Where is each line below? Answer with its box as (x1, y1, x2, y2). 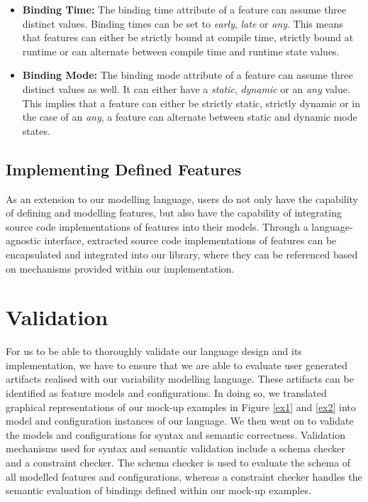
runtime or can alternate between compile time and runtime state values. (22, 43, 340, 58)
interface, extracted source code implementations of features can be (44, 233, 337, 248)
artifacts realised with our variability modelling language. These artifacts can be (6, 371, 354, 386)
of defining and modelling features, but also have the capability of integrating (6, 205, 342, 220)
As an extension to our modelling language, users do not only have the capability (6, 191, 359, 206)
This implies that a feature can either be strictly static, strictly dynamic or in (22, 95, 360, 110)
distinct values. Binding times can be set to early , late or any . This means (22, 16, 343, 31)
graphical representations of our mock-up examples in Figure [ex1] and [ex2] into (6, 399, 356, 414)
